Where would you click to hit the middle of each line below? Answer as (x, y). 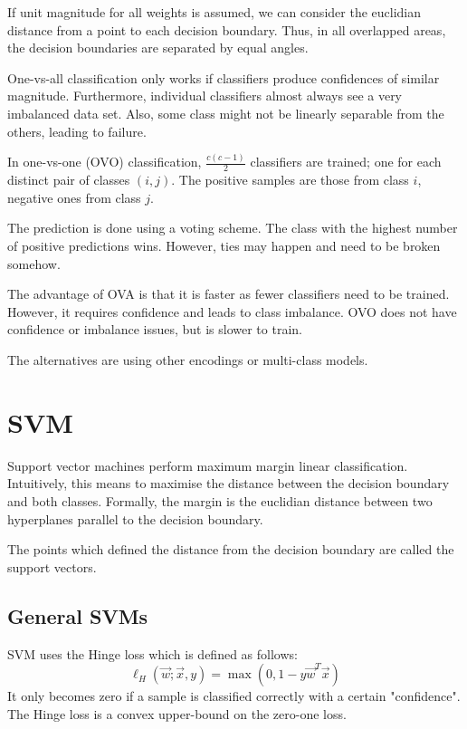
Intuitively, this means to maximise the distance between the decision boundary (229, 483)
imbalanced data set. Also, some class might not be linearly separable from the (226, 113)
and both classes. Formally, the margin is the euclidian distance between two (220, 500)
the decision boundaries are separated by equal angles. (158, 48)
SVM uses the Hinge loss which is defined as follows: (152, 653)
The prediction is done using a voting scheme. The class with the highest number (233, 228)
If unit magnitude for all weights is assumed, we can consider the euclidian (214, 12)
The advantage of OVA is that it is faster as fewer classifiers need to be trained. (229, 294)
